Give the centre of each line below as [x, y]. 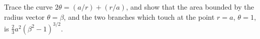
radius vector [24, 16]
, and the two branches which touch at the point [139, 16]
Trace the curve [28, 7]
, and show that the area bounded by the [190, 7]
